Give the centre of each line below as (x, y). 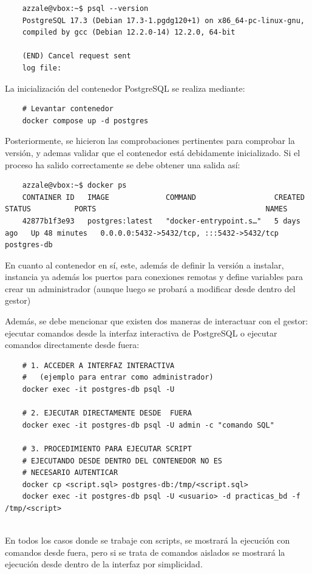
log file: (42, 68)
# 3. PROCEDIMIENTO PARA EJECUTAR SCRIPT (107, 449)
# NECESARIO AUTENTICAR (70, 473)
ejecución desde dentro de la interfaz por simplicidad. (104, 564)
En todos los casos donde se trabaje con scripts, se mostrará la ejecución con (148, 540)
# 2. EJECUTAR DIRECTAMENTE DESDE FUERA (107, 413)
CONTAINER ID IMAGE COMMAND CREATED (163, 197)
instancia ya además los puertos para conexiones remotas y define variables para (154, 277)
